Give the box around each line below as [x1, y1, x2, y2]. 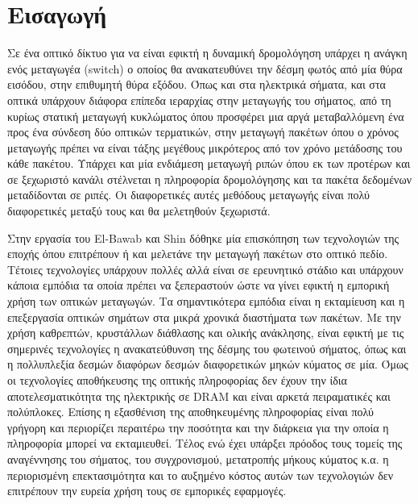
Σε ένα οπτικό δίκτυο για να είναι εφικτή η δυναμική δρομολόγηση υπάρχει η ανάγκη [7, 44, 408, 61]
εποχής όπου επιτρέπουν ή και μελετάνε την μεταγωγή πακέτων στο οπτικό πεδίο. [7, 245, 388, 262]
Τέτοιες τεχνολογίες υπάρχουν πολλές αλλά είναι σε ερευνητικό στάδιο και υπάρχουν [7, 260, 404, 277]
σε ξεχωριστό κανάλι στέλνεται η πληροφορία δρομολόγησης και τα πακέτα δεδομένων [7, 170, 412, 187]
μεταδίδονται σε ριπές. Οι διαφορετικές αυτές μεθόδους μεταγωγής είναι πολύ [7, 186, 370, 203]
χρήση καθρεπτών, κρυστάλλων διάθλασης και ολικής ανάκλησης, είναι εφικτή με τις [7, 324, 404, 341]
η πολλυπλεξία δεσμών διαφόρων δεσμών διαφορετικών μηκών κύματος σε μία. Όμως [7, 356, 408, 373]
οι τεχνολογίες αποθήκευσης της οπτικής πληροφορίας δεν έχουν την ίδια [7, 372, 347, 388]
